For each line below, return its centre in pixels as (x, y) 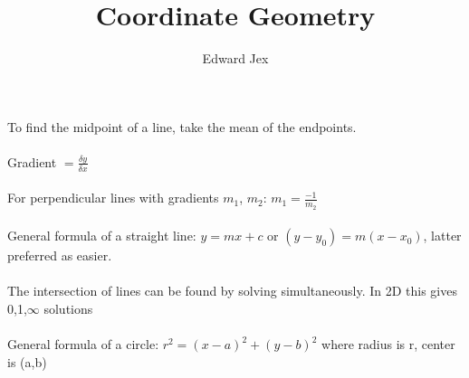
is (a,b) (27, 361)
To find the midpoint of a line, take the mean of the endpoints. (182, 126)
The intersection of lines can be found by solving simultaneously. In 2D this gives (232, 291)
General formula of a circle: (83, 344)
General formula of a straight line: (102, 236)
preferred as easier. (60, 255)
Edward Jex (235, 58)
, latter (442, 236)
